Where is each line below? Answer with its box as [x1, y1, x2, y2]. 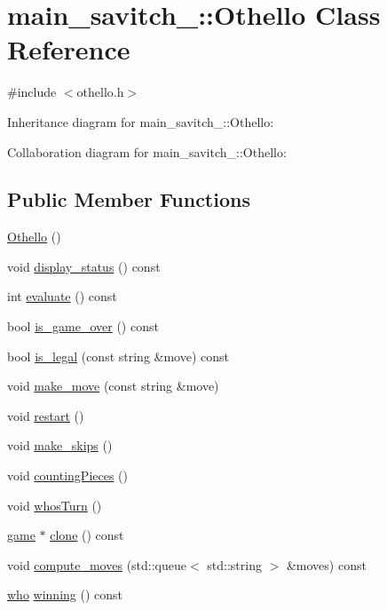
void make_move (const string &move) [7, 376, 219, 395]
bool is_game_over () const [7, 317, 159, 336]
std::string [207, 555, 262, 574]
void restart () [7, 406, 84, 424]
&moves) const [286, 555, 367, 574]
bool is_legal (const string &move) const [7, 346, 230, 365]
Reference [7, 31, 130, 67]
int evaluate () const [7, 287, 117, 305]
